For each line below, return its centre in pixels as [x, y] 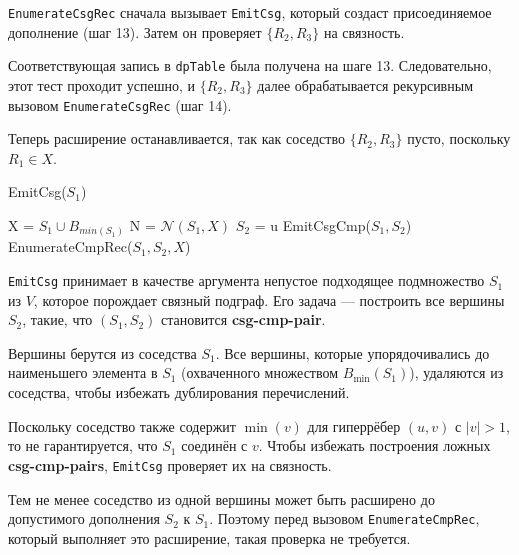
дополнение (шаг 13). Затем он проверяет [135, 31]
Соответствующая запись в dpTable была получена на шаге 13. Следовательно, [250, 65]
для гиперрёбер [354, 425]
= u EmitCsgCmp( [312, 224]
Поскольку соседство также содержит [122, 425]
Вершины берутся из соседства [102, 352]
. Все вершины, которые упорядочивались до [352, 352]
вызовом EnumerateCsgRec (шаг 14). [120, 104]
